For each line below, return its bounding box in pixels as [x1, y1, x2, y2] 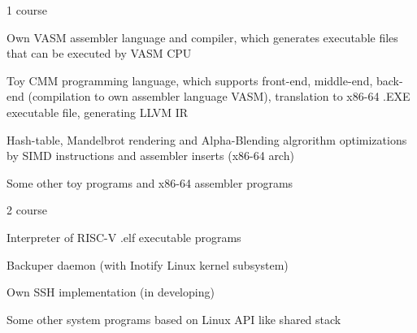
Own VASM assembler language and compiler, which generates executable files [7, 28, 398, 45]
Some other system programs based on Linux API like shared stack [7, 310, 341, 327]
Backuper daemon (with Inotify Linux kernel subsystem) [7, 256, 289, 273]
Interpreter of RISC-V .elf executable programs [7, 228, 241, 245]
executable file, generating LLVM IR [7, 103, 189, 120]
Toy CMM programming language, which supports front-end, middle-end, [7, 71, 373, 89]
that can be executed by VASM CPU [7, 45, 192, 62]
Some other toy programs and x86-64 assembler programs [7, 174, 293, 191]
